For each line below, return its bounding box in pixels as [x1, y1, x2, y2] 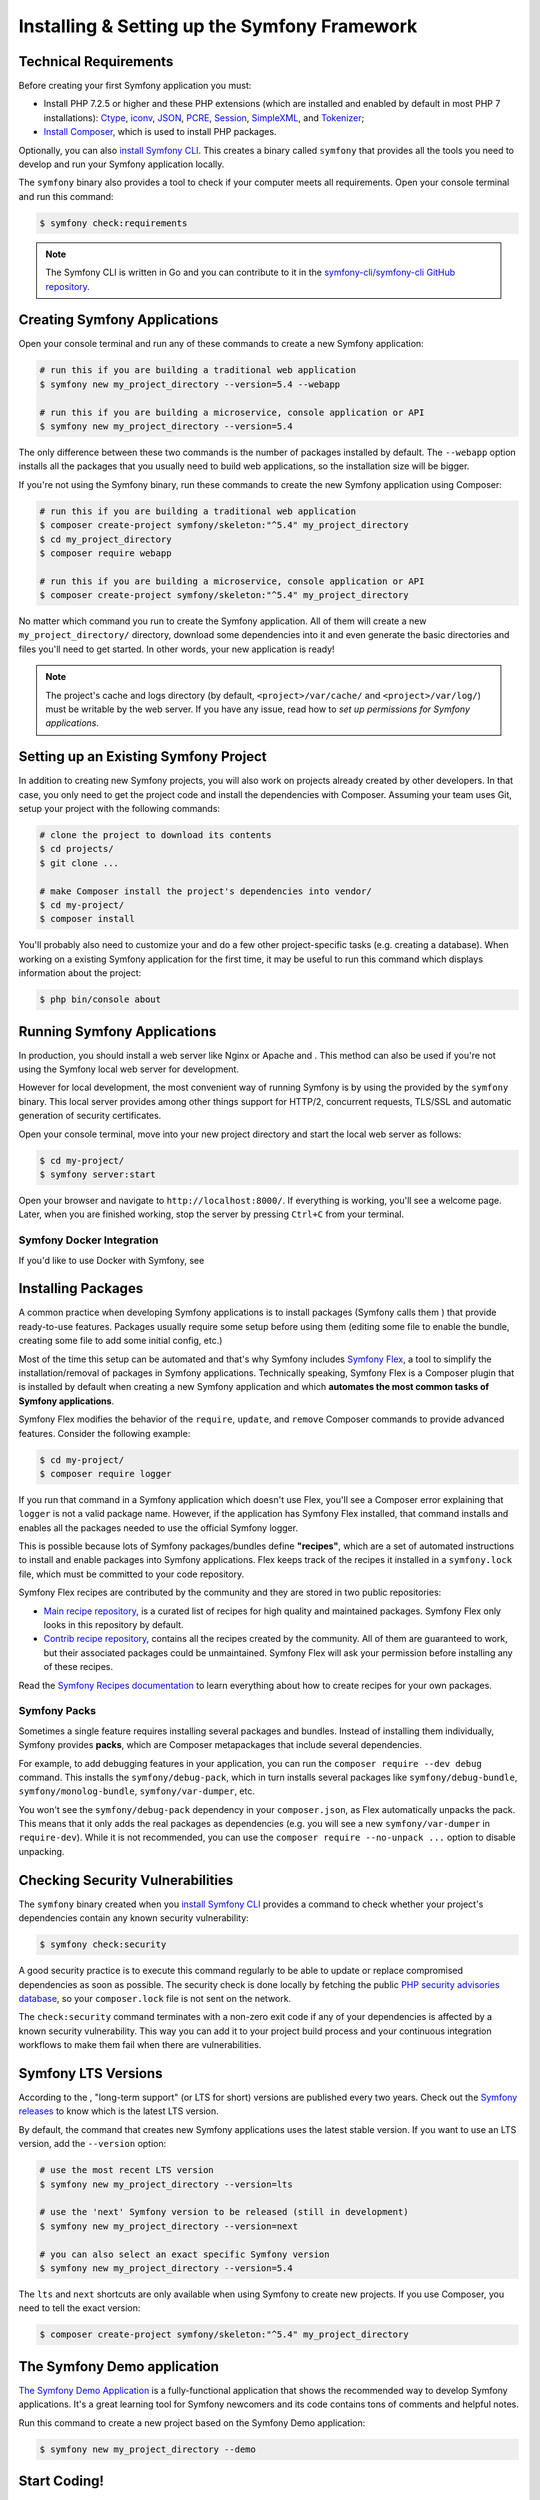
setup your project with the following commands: [18, 803, 220, 815]
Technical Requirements [18, 53, 174, 70]
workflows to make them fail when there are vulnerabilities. [18, 2039, 262, 2051]
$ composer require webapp [39, 547, 172, 559]
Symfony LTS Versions [18, 2065, 163, 2082]
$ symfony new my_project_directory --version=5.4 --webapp [39, 378, 341, 390]
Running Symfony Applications [18, 1023, 217, 1040]
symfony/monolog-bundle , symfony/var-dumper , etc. [18, 1785, 255, 1797]
